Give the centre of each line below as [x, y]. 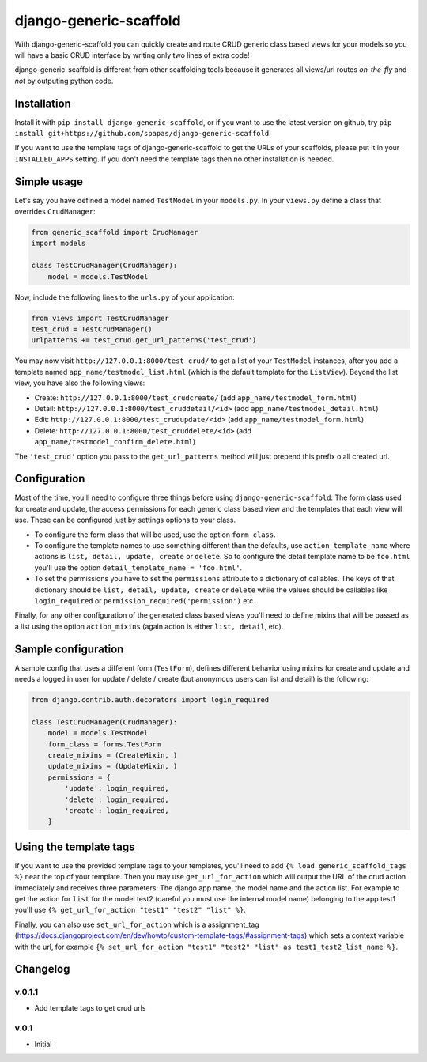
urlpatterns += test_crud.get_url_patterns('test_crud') [144, 340]
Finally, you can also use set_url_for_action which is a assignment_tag [137, 924]
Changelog [42, 969]
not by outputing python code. [64, 81]
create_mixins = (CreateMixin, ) [113, 755]
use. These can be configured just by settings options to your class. [125, 520]
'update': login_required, [117, 788]
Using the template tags [75, 847]
